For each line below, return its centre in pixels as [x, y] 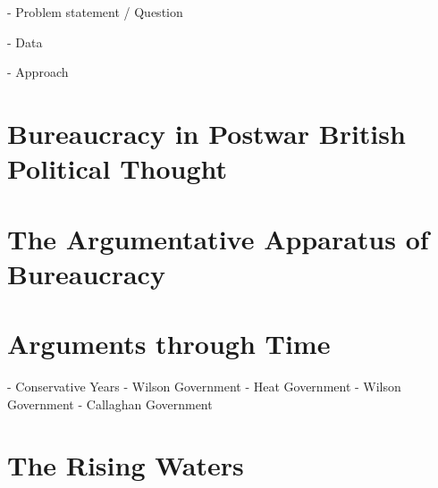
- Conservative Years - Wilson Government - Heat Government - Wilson [204, 387]
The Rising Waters [126, 465]
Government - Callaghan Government [110, 404]
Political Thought [118, 168]
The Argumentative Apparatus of [218, 238]
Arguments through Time [169, 344]
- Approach [38, 72]
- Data [25, 42]
